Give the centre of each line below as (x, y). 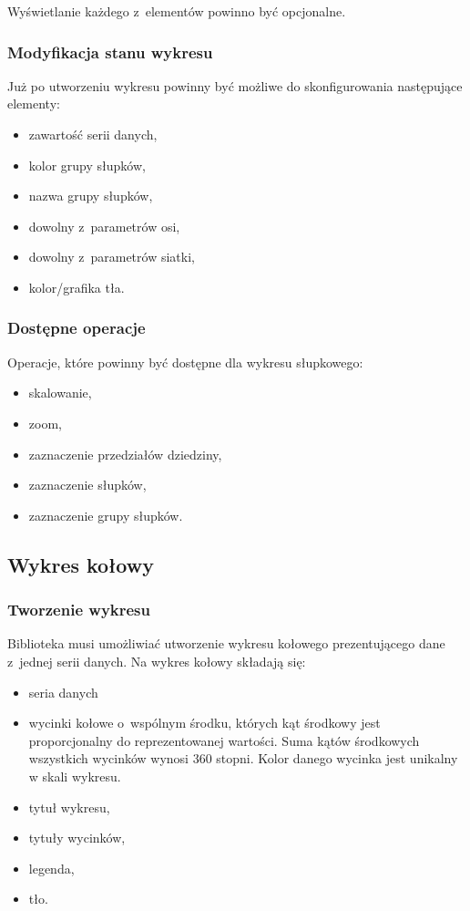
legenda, (51, 868)
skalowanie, (60, 393)
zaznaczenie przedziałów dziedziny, (125, 454)
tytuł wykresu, (69, 807)
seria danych (63, 692)
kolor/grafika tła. (77, 287)
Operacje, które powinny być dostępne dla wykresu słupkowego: (185, 362)
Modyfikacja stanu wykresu (110, 52)
